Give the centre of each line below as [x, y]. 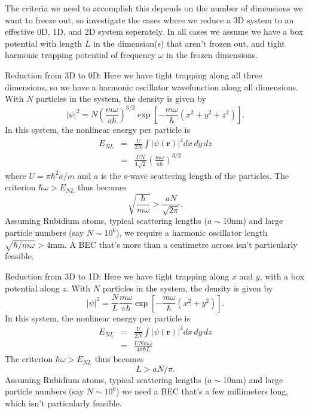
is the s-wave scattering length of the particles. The [195, 175]
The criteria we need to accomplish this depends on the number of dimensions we [154, 8]
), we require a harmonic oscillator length [192, 232]
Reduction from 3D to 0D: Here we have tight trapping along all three [134, 75]
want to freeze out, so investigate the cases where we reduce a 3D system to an [149, 19]
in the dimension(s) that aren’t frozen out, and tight [189, 43]
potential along [32, 288]
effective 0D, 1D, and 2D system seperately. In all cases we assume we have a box [154, 31]
